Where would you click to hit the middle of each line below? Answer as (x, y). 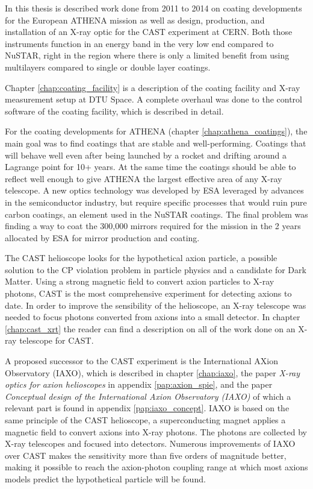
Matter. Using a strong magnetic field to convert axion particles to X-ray (140, 281)
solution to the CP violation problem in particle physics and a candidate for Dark (156, 269)
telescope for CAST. (57, 340)
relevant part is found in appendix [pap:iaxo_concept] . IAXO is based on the (147, 408)
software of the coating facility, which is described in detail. (114, 111)
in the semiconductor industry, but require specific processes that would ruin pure (156, 202)
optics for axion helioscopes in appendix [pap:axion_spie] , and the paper (139, 384)
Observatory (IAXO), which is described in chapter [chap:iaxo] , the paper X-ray (153, 372)
